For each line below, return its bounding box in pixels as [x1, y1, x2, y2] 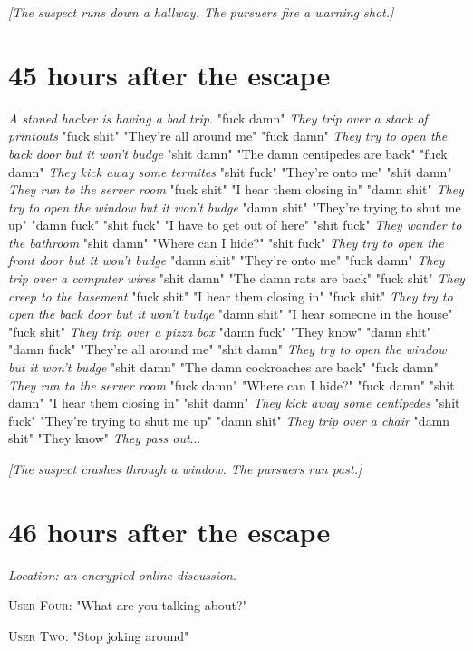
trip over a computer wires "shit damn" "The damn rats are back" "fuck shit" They [8, 269, 465, 288]
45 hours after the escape [8, 55, 331, 93]
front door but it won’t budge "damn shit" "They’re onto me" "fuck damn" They [8, 251, 445, 270]
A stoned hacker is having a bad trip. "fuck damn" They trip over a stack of [8, 108, 428, 127]
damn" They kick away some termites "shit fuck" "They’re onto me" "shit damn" [8, 162, 452, 181]
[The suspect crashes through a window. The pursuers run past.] [8, 459, 362, 478]
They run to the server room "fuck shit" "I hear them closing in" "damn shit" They [8, 180, 464, 199]
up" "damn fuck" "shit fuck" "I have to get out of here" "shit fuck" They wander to [8, 215, 462, 234]
